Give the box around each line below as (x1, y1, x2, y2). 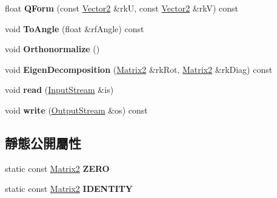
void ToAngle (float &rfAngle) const (5, 22, 144, 35)
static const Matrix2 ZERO (5, 162, 110, 174)
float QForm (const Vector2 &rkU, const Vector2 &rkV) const (5, 2, 239, 14)
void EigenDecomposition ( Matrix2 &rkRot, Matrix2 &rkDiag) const (5, 63, 273, 75)
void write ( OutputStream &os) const (5, 103, 148, 116)
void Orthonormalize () (5, 43, 100, 55)
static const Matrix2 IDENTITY (5, 182, 133, 195)
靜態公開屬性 (5, 133, 81, 152)
